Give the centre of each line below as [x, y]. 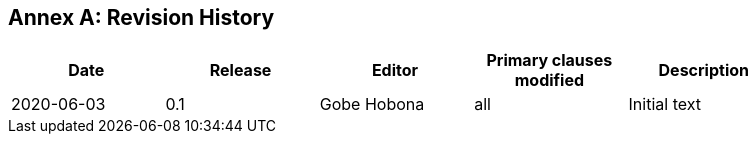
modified [549, 80]
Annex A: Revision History [141, 17]
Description [703, 70]
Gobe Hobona [372, 104]
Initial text [664, 104]
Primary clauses [549, 60]
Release [240, 70]
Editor [395, 70]
